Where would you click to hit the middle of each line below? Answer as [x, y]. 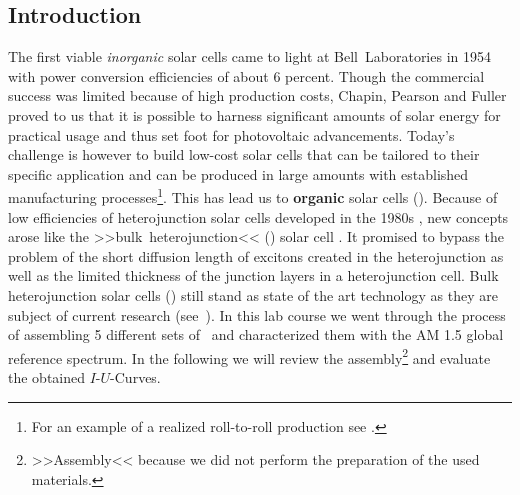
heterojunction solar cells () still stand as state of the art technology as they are [253, 294]
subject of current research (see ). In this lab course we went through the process [257, 314]
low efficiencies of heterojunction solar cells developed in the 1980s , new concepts [258, 216]
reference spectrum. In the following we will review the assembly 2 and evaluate [249, 356]
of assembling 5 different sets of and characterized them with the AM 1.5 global [256, 334]
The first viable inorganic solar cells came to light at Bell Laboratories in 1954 [249, 56]
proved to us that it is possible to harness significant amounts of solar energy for [254, 114]
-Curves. [135, 377]
